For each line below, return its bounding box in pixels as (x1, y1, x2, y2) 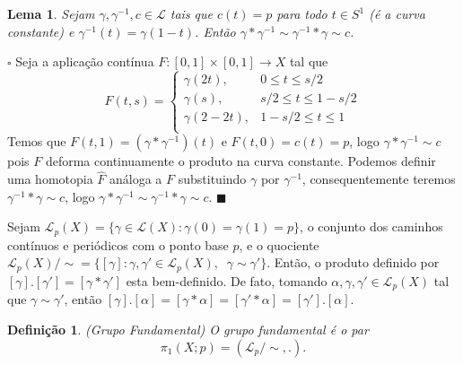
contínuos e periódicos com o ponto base (7, 235, 229, 254)
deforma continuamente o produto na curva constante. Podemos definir (45, 152, 436, 170)
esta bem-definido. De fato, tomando (126, 271, 328, 290)
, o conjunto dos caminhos (300, 217, 443, 236)
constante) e (7, 22, 74, 40)
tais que (170, 4, 214, 22)
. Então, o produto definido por (266, 253, 440, 272)
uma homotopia (7, 169, 93, 188)
